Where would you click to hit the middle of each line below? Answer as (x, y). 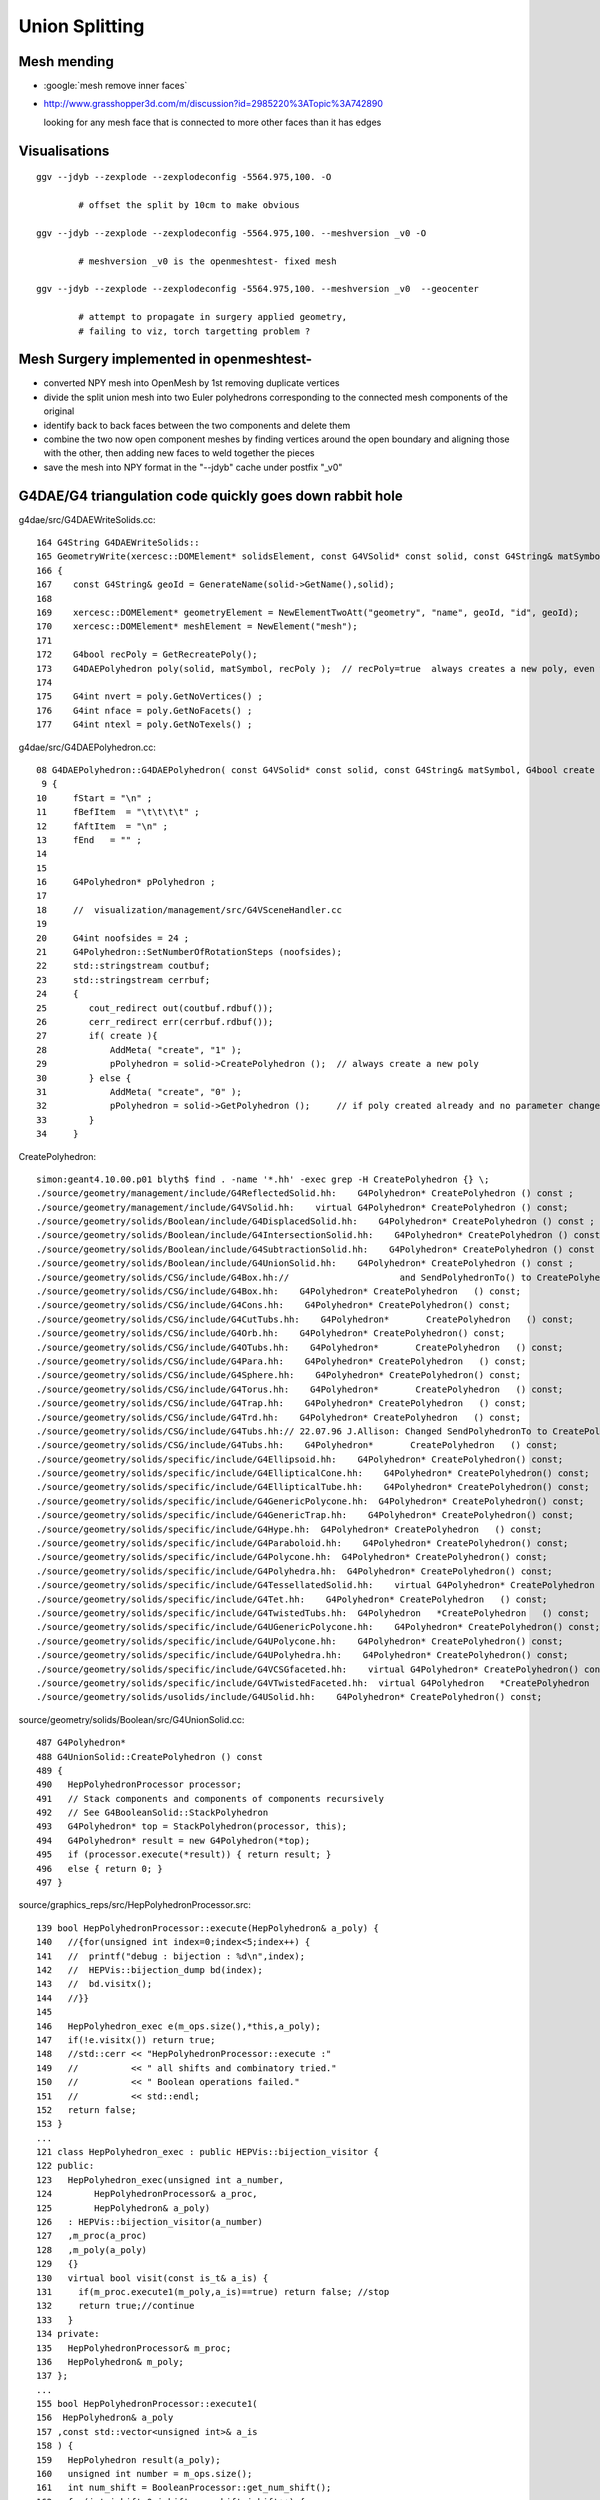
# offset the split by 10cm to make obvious (189, 205)
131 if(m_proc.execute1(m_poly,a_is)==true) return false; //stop (213, 2291)
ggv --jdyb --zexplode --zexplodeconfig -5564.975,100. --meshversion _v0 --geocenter (258, 289)
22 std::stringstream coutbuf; (123, 966)
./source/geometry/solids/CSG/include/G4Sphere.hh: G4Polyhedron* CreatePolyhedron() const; (279, 1375)
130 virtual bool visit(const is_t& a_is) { (152, 2278)
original (59, 411)
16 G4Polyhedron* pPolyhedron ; (126, 882)
